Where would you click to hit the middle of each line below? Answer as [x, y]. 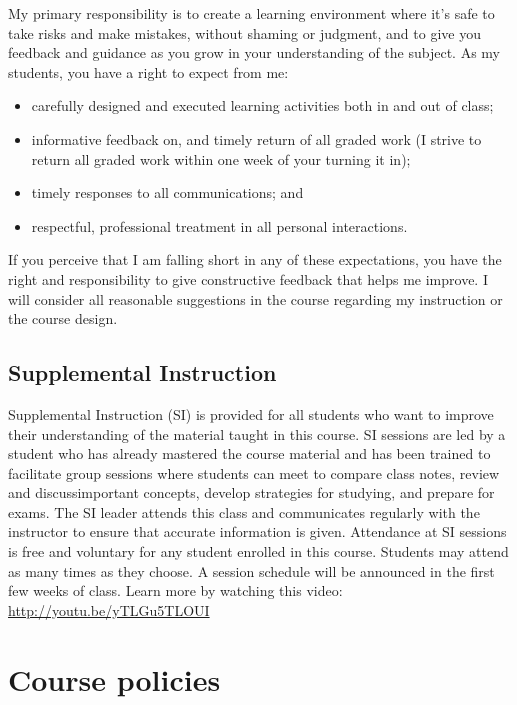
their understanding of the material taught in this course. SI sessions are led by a [257, 433]
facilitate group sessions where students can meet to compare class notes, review [254, 472]
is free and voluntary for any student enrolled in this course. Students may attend [258, 551]
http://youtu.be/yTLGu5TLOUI [109, 609]
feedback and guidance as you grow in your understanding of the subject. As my [254, 52]
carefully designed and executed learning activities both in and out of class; [262, 105]
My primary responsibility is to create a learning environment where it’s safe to [251, 13]
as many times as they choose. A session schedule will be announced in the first [251, 570]
